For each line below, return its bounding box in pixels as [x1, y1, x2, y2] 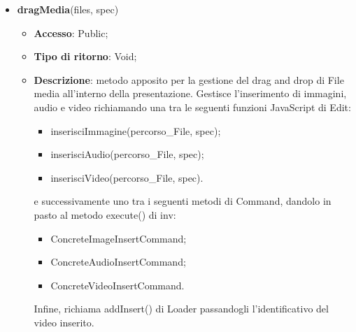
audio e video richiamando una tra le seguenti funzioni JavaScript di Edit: [34, 99, 351, 114]
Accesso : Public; [34, 25, 108, 40]
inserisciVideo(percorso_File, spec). [50, 170, 204, 185]
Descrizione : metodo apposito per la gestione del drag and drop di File [34, 72, 344, 87]
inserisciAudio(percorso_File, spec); [50, 147, 204, 161]
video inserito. [34, 315, 94, 329]
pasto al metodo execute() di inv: [34, 207, 176, 222]
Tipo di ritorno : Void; [34, 49, 137, 64]
